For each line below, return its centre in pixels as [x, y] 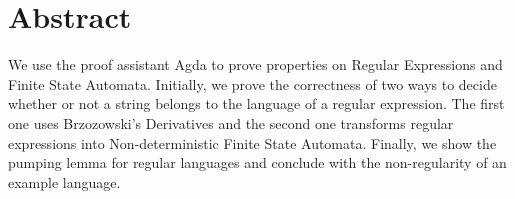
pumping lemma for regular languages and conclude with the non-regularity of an [257, 162]
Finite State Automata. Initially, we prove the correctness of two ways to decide [252, 83]
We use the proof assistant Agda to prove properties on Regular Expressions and [255, 64]
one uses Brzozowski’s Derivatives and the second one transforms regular [231, 122]
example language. [64, 181]
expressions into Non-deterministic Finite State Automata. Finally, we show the [252, 142]
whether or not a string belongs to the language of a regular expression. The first [256, 103]
